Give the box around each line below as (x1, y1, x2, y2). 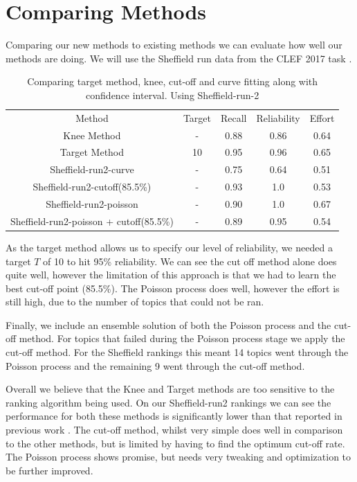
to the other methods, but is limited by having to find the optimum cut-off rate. (6, 436, 345, 450)
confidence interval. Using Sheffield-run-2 (86, 87, 259, 102)
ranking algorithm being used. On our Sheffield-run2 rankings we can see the (6, 395, 331, 409)
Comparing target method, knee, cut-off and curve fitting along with (27, 74, 318, 89)
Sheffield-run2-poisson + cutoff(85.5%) (10, 213, 174, 228)
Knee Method (63, 127, 121, 142)
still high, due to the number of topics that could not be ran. (6, 294, 264, 309)
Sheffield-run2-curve (50, 162, 134, 177)
